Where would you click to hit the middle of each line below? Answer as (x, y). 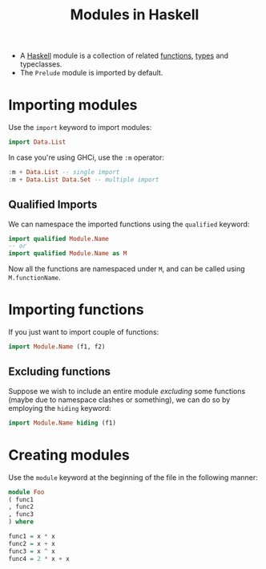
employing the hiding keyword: (60, 408)
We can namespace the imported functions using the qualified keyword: (129, 224)
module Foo (26, 492)
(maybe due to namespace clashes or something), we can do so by (119, 400)
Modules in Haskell (135, 15)
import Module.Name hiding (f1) (62, 423)
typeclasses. (41, 64)
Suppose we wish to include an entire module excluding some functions (127, 391)
